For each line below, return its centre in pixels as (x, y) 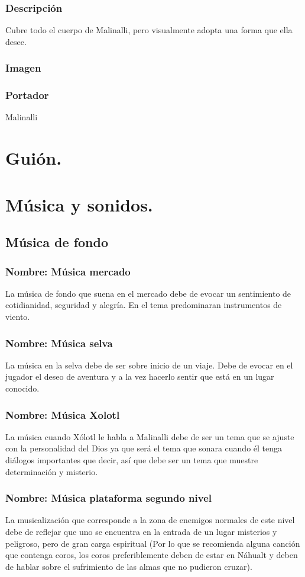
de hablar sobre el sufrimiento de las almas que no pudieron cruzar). (129, 566)
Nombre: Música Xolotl (63, 414)
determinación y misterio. (52, 471)
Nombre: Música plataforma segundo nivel (108, 498)
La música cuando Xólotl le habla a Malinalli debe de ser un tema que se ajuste (150, 436)
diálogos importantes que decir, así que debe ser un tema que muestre (132, 460)
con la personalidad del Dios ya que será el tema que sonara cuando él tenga (144, 448)
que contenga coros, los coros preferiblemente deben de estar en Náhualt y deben (152, 555)
